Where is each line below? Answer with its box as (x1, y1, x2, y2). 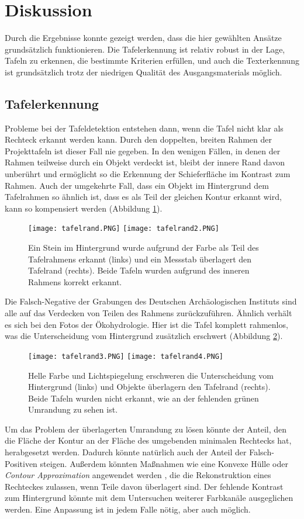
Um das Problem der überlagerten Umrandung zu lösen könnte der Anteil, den (5, 423, 287, 435)
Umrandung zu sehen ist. (28, 403, 118, 416)
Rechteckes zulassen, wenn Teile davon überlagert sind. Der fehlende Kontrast (5, 480, 284, 492)
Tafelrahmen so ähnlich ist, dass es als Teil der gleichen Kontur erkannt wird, (5, 191, 282, 203)
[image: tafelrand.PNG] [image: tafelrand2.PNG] (28, 224, 219, 233)
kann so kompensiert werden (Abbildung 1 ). (5, 202, 163, 214)
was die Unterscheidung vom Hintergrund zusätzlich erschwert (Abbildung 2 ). (5, 330, 283, 342)
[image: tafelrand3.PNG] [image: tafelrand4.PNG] (28, 352, 223, 361)
